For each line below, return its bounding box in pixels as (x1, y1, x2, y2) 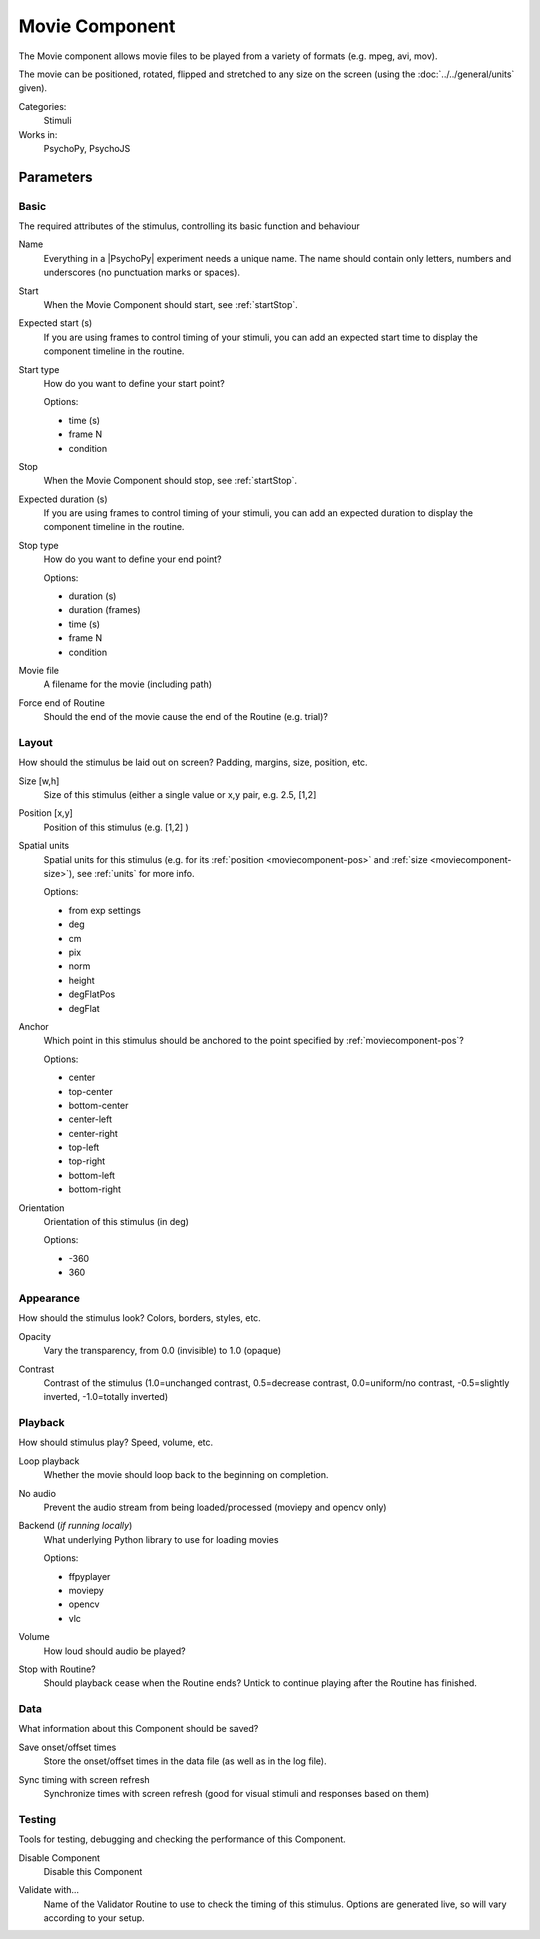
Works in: (18, 128, 58, 140)
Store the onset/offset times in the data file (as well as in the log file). (43, 1755, 327, 1767)
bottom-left (68, 1169, 115, 1181)
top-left (68, 1141, 100, 1154)
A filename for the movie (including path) (43, 678, 213, 690)
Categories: (18, 100, 67, 112)
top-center (68, 1085, 114, 1097)
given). (18, 82, 48, 94)
